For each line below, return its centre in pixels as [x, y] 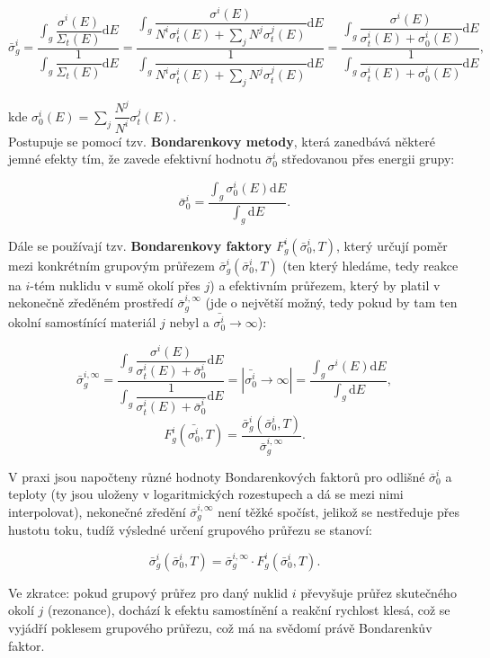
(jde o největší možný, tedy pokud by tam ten [331, 302]
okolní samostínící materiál [82, 321]
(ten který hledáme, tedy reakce [370, 265]
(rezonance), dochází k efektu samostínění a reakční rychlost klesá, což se [249, 610]
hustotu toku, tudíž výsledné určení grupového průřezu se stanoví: [190, 530]
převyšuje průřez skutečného [379, 592]
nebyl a [189, 321]
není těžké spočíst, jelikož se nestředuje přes [339, 511]
